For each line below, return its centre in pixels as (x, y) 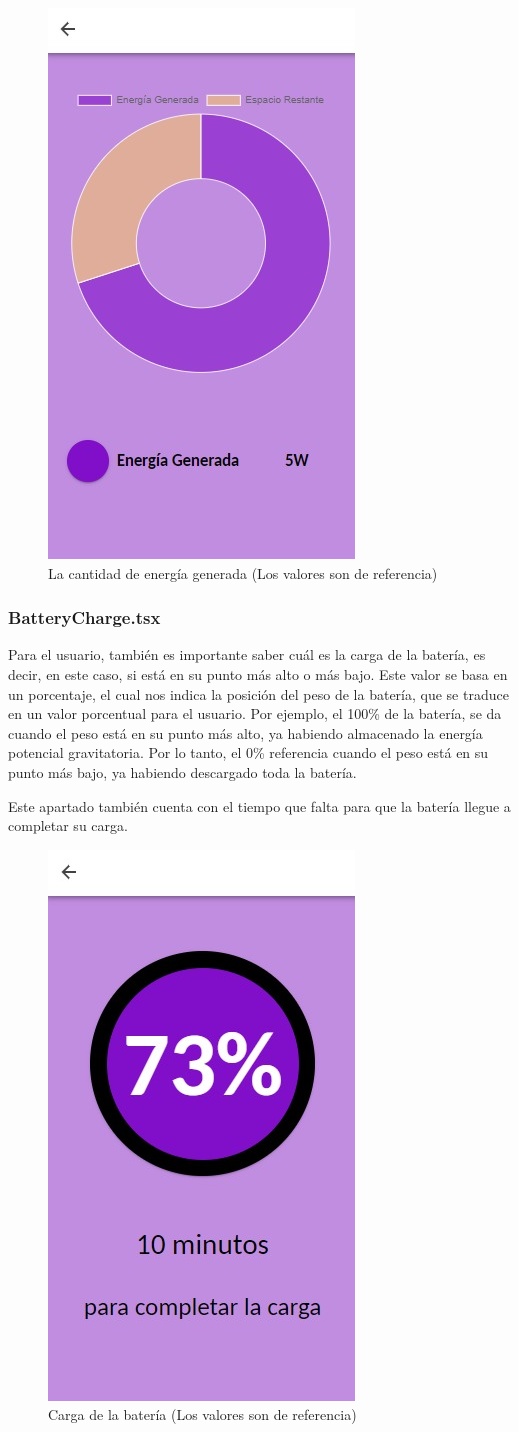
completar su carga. (68, 825)
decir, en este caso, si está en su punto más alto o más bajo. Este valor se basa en (258, 674)
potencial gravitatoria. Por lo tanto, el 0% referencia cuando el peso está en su (248, 752)
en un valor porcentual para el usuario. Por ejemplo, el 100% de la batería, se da (255, 713)
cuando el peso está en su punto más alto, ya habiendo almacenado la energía (245, 732)
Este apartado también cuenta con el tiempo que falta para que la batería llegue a (259, 805)
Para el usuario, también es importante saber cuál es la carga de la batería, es (247, 654)
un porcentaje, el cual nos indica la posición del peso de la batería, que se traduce (258, 693)
